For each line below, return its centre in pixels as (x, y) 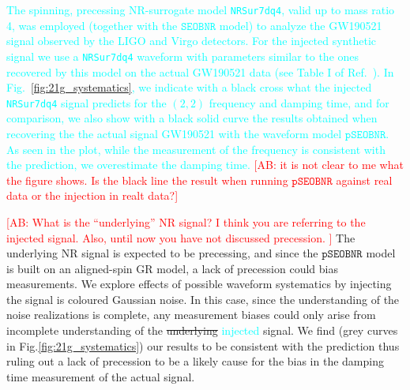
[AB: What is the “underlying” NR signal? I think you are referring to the (186, 221)
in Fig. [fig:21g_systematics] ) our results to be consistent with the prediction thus (203, 345)
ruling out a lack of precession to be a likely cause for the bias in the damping (195, 361)
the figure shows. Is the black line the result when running (147, 180)
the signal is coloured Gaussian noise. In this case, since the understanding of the (203, 299)
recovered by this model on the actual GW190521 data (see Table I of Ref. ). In (200, 71)
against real (364, 180)
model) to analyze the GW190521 (301, 25)
